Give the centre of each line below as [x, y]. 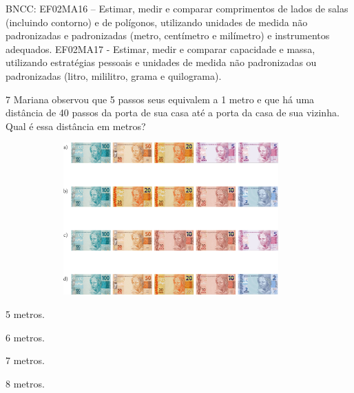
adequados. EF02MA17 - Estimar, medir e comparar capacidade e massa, [160, 49]
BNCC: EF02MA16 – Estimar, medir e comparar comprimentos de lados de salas [177, 8]
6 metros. [25, 337]
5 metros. [25, 314]
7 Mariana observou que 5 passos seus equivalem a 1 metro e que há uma [160, 99]
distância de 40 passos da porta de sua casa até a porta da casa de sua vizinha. [173, 113]
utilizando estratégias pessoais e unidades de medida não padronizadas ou [161, 62]
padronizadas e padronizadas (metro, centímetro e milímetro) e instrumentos [168, 35]
